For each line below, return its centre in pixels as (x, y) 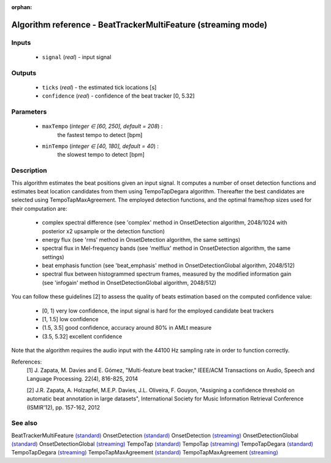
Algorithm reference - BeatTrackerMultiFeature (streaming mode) (139, 25)
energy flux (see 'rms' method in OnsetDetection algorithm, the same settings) (141, 239)
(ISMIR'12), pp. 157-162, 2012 (63, 407)
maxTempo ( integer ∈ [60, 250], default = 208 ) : (102, 126)
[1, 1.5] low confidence (70, 319)
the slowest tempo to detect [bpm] (101, 155)
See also (25, 423)
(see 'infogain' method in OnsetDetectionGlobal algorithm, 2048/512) (129, 282)
